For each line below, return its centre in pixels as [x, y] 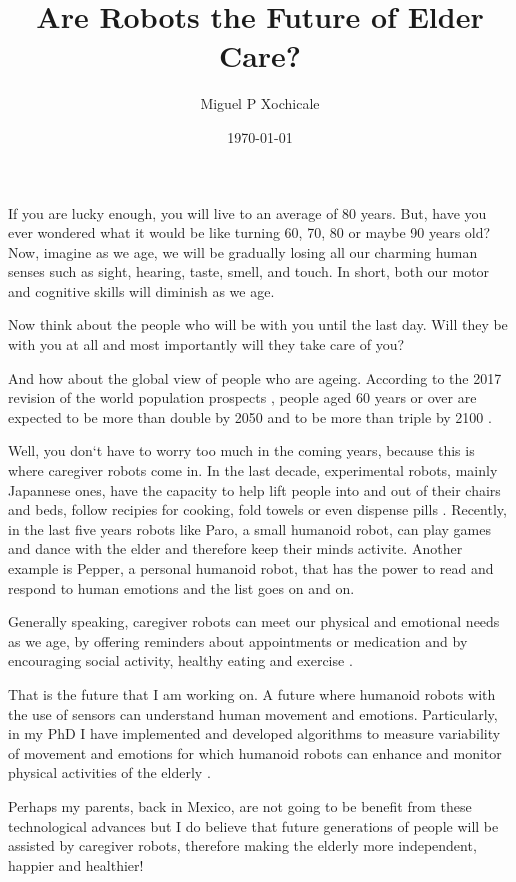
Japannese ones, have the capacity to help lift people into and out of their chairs [254, 489]
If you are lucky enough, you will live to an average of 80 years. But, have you [247, 212]
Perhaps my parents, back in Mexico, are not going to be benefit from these [240, 805]
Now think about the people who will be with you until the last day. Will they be [258, 324]
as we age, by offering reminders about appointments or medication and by [238, 640]
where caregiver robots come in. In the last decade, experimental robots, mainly [253, 470]
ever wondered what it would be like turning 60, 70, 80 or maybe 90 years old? [249, 232]
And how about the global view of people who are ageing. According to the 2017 [255, 377]
